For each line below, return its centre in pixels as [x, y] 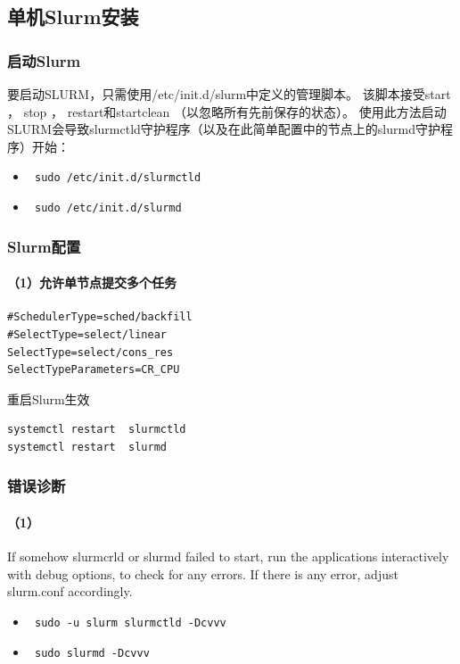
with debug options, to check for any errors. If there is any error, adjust [203, 573]
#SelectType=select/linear [87, 334]
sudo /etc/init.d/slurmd [108, 208]
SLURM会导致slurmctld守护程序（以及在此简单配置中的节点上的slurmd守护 [224, 129]
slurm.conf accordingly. [70, 591]
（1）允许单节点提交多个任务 [92, 282]
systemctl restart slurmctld [97, 430]
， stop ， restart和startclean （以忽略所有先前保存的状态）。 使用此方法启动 [227, 111]
